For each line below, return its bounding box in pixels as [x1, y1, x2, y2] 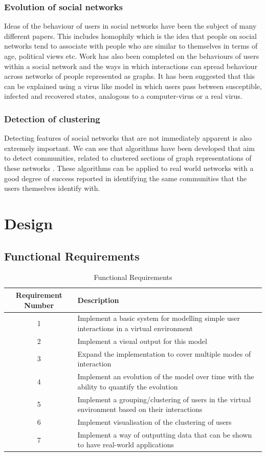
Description [77, 294, 119, 305]
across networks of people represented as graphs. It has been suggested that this [4, 71, 255, 81]
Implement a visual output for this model [77, 335, 207, 346]
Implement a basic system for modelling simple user [77, 313, 240, 323]
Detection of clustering [4, 112, 100, 125]
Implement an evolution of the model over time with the [77, 371, 254, 382]
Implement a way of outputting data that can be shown [77, 429, 252, 440]
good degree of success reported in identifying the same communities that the [4, 172, 247, 183]
